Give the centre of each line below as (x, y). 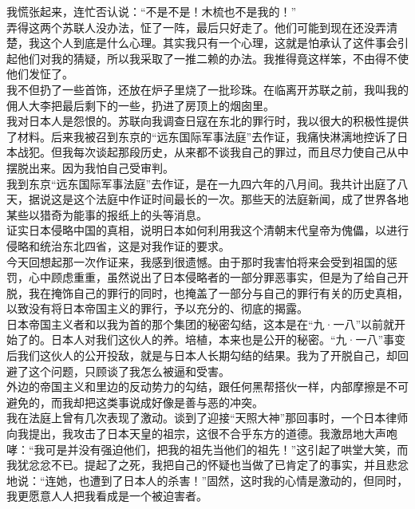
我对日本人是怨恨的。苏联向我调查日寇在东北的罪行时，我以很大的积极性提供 (207, 121)
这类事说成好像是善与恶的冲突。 (179, 402)
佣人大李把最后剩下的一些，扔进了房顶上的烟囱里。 (140, 105)
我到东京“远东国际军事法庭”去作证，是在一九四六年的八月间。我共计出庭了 (202, 183)
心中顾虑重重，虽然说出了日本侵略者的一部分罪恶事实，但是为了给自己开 (218, 277)
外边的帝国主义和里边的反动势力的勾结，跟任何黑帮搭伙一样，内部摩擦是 (196, 387)
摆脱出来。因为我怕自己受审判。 (90, 167)
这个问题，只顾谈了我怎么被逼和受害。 (129, 371)
